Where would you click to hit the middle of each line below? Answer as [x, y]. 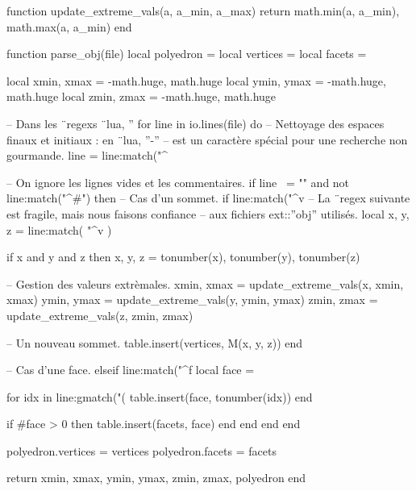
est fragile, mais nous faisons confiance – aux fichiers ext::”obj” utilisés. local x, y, [208, 213]
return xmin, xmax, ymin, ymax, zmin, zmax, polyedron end [156, 478]
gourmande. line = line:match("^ [87, 155]
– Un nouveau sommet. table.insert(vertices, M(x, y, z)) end [155, 342]
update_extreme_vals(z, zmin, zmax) [100, 315]
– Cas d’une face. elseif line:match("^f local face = [131, 370]
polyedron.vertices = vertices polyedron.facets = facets [141, 450]
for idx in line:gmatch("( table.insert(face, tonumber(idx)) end [160, 396]
